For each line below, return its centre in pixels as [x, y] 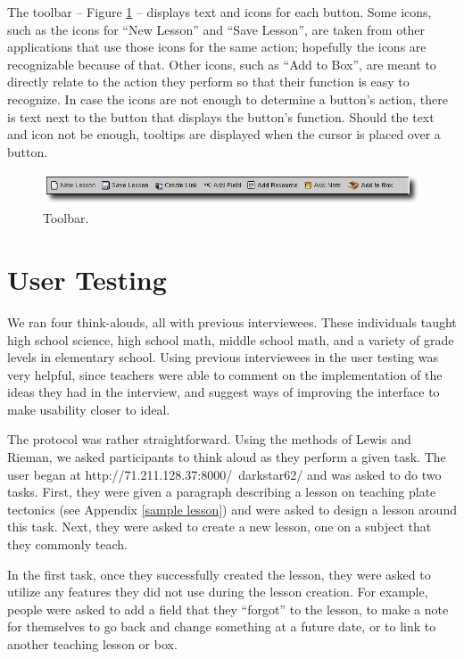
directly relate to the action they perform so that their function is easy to [208, 82]
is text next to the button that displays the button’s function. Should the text [221, 116]
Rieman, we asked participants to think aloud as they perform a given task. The [227, 457]
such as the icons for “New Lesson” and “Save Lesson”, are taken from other [216, 29]
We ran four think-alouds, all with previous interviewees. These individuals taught [232, 321]
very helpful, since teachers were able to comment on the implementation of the [225, 374]
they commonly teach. [67, 544]
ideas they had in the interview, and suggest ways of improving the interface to [224, 392]
